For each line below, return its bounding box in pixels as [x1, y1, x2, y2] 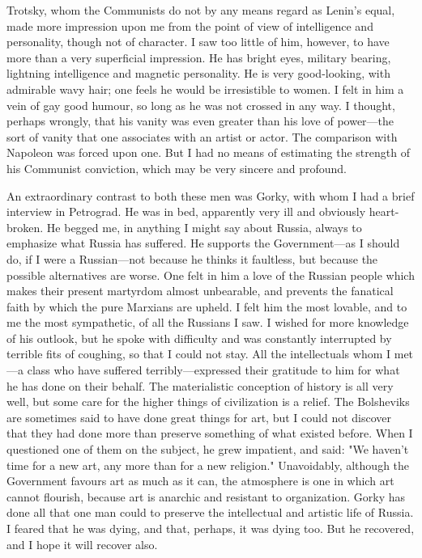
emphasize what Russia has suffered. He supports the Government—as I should [6, 235, 400, 252]
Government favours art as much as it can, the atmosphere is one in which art [6, 472, 394, 489]
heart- [369, 203, 399, 220]
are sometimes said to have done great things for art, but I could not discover [6, 408, 391, 425]
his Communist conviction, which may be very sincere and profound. [6, 159, 347, 176]
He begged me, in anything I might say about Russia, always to [46, 218, 362, 235]
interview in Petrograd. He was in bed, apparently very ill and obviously [6, 203, 366, 220]
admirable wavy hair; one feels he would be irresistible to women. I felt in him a [6, 80, 404, 97]
